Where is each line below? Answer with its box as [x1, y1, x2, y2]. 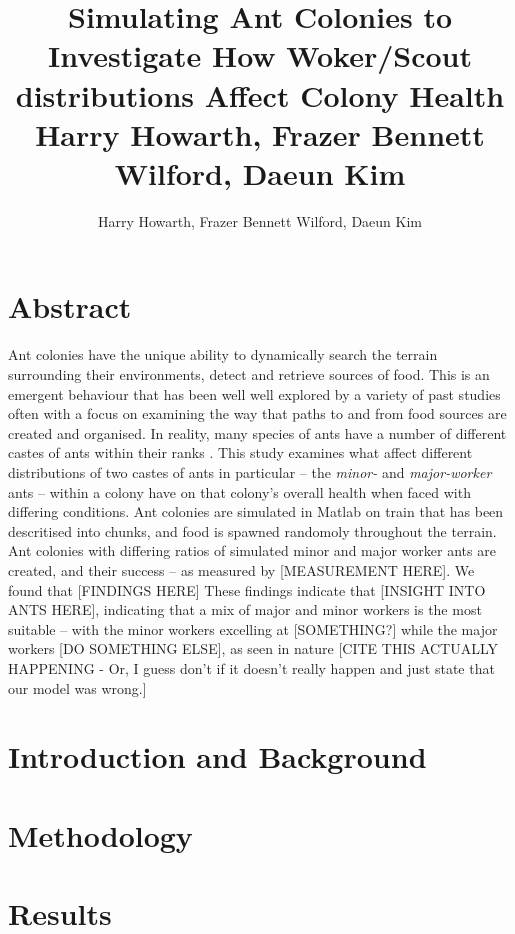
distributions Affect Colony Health [15, 74, 505, 115]
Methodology [8, 814, 193, 855]
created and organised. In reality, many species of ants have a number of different [8, 422, 507, 443]
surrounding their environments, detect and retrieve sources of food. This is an [8, 364, 490, 384]
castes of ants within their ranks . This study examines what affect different [8, 442, 473, 463]
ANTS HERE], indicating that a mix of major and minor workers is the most [8, 599, 482, 620]
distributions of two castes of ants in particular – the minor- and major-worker [8, 461, 492, 482]
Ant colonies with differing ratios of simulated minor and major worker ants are [8, 540, 496, 561]
